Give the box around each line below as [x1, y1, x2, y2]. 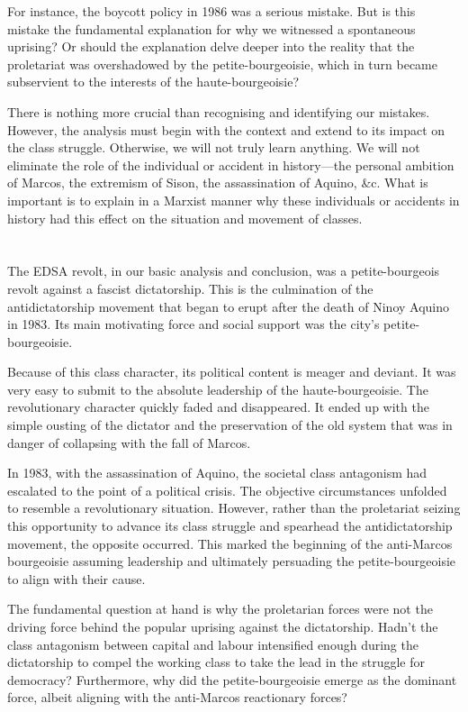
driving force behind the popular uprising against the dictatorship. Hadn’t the [7, 617, 438, 635]
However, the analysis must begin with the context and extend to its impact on [7, 120, 445, 139]
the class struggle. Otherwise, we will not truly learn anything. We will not [7, 138, 420, 157]
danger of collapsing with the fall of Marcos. [7, 433, 251, 452]
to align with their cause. [7, 569, 146, 588]
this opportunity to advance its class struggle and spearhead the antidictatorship [7, 516, 453, 535]
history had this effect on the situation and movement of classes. [7, 208, 363, 227]
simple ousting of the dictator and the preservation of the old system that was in [7, 415, 453, 434]
